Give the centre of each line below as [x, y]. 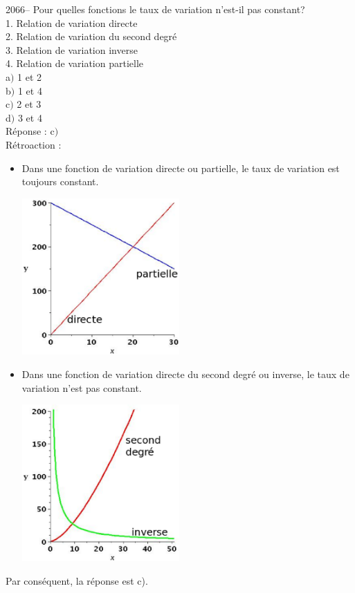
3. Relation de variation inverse [72, 49]
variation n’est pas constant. [82, 387]
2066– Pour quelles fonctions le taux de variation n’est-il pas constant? [155, 9]
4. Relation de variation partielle [75, 63]
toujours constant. [60, 181]
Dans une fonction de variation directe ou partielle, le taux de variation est [181, 168]
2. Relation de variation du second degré [91, 36]
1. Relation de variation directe [72, 22]
